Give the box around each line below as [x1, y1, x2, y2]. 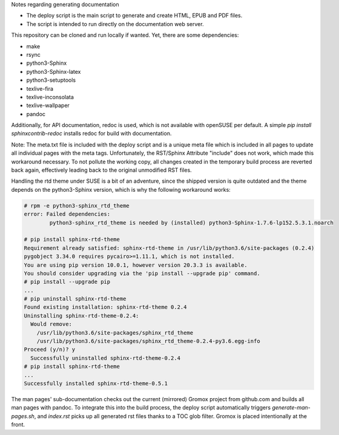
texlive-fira [26, 85, 54, 92]
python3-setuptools [26, 76, 76, 84]
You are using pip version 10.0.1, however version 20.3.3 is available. [24, 261, 248, 269]
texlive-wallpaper [26, 102, 70, 109]
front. [11, 421, 25, 428]
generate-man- [272, 404, 311, 411]
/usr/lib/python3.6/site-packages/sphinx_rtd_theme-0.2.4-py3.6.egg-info [36, 338, 260, 345]
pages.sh [11, 412, 35, 420]
